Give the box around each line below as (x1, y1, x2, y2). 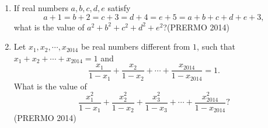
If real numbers (13, 2, 68, 13)
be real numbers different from (81, 40, 190, 53)
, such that (197, 40, 235, 53)
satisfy (107, 2, 131, 13)
